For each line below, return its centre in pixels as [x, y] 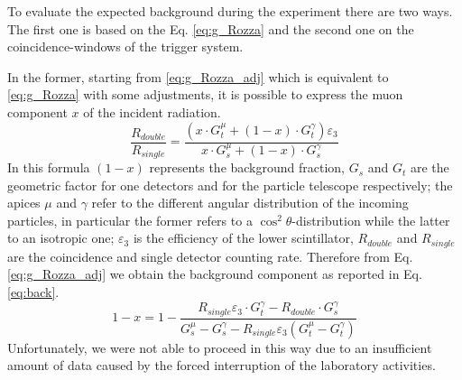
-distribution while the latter [371, 220]
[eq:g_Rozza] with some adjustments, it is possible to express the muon [205, 94]
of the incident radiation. [152, 111]
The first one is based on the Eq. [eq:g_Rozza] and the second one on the [211, 28]
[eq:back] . [33, 292]
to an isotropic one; [61, 238]
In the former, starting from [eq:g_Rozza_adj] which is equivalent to [198, 76]
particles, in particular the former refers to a [130, 220]
